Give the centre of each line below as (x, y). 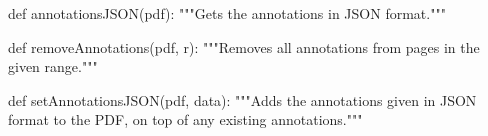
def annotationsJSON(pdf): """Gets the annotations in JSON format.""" (227, 13)
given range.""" (53, 66)
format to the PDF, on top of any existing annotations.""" (185, 119)
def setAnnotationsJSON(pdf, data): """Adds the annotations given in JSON (242, 99)
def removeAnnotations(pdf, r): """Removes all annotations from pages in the (244, 46)
